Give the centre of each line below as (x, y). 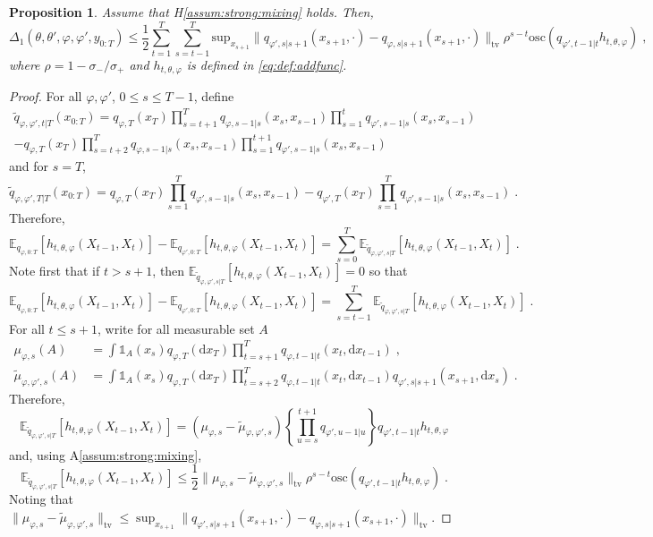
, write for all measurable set (176, 328)
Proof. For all (46, 96)
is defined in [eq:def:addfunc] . (267, 64)
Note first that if (55, 270)
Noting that (41, 499)
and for (29, 166)
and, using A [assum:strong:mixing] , (106, 454)
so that (388, 270)
